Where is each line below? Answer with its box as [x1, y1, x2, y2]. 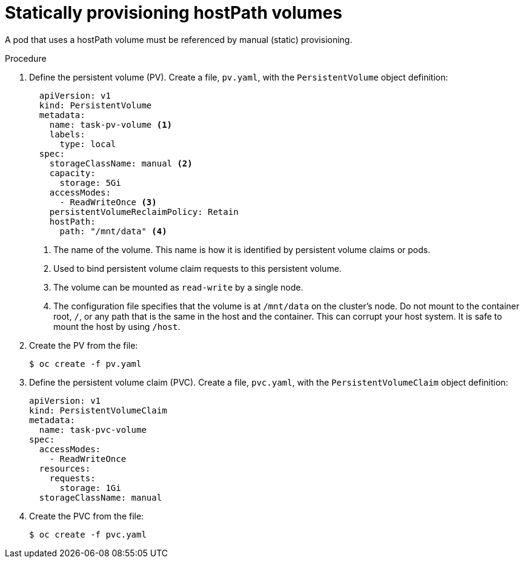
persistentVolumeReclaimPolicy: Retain [49, 206, 239, 217]
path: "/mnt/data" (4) [59, 226, 167, 236]
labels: [49, 129, 85, 139]
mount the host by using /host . [53, 321, 181, 332]
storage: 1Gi [59, 482, 121, 493]
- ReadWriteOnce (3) [59, 197, 157, 207]
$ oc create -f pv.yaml [29, 358, 142, 369]
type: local [59, 139, 116, 149]
